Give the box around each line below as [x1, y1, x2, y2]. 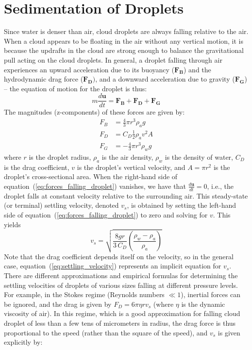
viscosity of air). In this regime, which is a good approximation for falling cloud [4, 308, 240, 318]
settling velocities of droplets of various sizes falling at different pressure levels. [4, 280, 238, 290]
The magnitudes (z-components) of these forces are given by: [4, 107, 185, 117]
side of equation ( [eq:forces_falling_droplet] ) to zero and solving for [4, 209, 208, 219]
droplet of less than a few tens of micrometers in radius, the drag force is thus [4, 317, 236, 328]
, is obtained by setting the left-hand [127, 200, 236, 210]
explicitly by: [4, 337, 43, 347]
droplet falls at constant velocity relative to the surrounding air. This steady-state [4, 190, 248, 200]
